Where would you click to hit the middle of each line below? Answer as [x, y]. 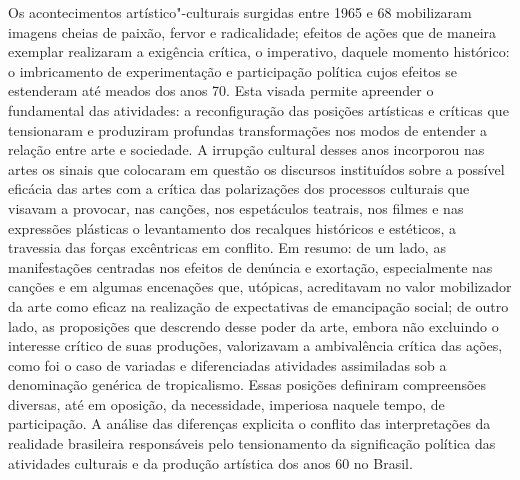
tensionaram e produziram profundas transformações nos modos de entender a [248, 129]
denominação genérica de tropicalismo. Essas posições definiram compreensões [247, 384]
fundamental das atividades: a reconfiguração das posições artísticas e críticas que [258, 109]
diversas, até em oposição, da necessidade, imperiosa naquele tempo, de [226, 403]
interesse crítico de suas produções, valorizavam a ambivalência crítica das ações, [255, 345]
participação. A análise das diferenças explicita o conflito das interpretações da [249, 423]
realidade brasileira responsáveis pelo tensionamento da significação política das [252, 443]
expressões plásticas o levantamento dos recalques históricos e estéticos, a [232, 227]
